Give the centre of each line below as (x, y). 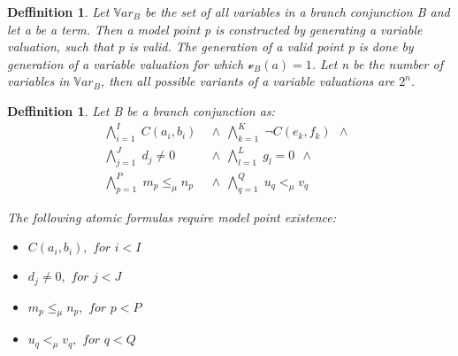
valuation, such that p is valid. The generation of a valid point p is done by (210, 46)
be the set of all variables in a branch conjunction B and (297, 12)
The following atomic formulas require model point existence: (172, 217)
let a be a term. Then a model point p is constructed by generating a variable (215, 29)
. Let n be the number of (377, 63)
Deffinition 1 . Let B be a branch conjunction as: (141, 110)
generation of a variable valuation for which (126, 63)
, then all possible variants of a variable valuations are (248, 81)
